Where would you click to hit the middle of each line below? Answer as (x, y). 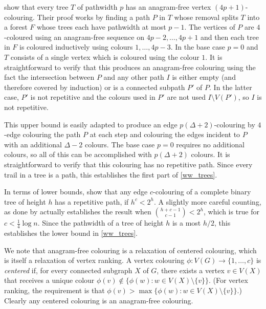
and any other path (134, 77)
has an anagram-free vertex (168, 7)
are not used (186, 97)
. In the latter (231, 87)
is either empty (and (204, 77)
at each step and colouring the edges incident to (165, 134)
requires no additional (210, 144)
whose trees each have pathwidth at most (101, 27)
